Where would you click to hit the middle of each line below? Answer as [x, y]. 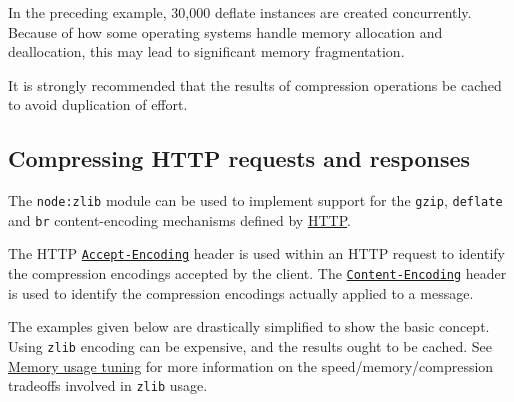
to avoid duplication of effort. [98, 104]
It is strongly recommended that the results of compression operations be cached [255, 84]
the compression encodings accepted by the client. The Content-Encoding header [257, 273]
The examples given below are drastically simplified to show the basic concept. [249, 326]
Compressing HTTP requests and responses [239, 158]
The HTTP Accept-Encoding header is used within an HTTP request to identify [256, 253]
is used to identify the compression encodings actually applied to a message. [241, 292]
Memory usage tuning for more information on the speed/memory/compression [251, 365]
